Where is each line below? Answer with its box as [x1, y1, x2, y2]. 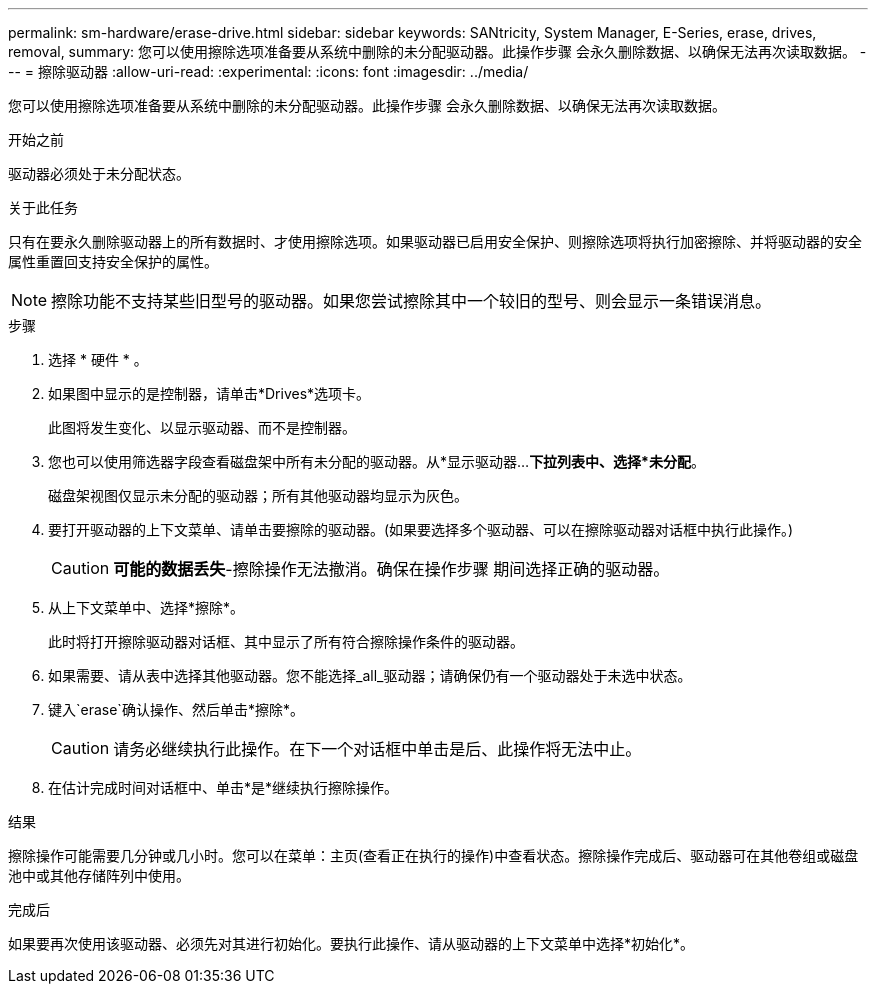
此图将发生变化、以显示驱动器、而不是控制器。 [48, 419, 356, 436]
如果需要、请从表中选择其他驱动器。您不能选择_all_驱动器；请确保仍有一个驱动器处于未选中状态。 [48, 667, 692, 684]
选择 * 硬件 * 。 [48, 351, 148, 368]
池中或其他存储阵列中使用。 [8, 867, 190, 884]
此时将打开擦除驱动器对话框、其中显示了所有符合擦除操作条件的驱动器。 [48, 633, 524, 650]
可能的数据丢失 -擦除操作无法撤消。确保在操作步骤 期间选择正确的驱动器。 [113, 559, 670, 579]
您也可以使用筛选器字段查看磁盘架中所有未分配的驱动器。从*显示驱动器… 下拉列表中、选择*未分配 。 [48, 453, 705, 470]
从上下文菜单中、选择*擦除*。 [48, 599, 245, 616]
